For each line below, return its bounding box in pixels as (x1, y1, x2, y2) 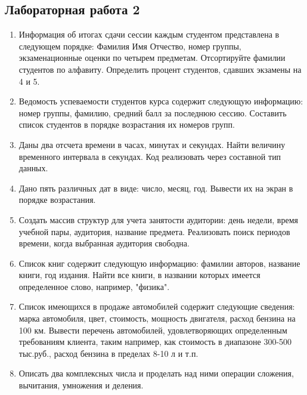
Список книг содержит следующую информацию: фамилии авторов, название (18, 257, 300, 269)
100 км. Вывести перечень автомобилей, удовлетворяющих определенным (18, 323, 287, 336)
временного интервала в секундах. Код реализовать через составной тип (18, 150, 281, 162)
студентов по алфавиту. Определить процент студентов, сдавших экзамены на (18, 63, 302, 75)
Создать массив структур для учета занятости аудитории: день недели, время (18, 213, 298, 226)
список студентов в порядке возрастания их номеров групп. (18, 118, 235, 131)
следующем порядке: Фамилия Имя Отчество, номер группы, (18, 39, 241, 52)
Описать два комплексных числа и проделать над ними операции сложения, (18, 367, 294, 379)
